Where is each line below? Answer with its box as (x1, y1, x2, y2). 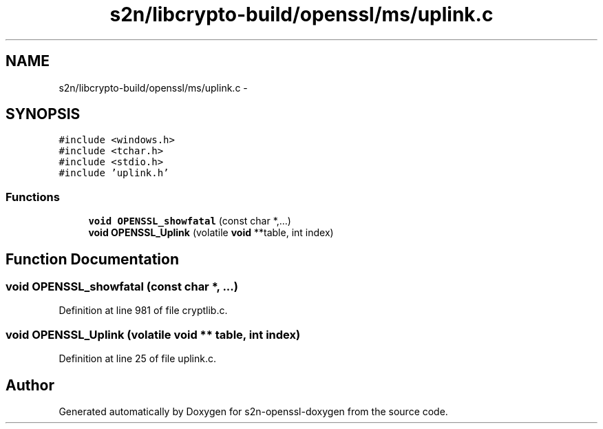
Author (6, 376, 54, 394)
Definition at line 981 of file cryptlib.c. (59, 304, 228, 317)
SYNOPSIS (6, 105, 81, 123)
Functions (6, 189, 60, 204)
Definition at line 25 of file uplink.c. (59, 353, 217, 365)
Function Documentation (6, 250, 179, 268)
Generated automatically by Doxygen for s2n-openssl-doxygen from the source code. (59, 406, 448, 417)
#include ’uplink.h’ (59, 167, 169, 179)
